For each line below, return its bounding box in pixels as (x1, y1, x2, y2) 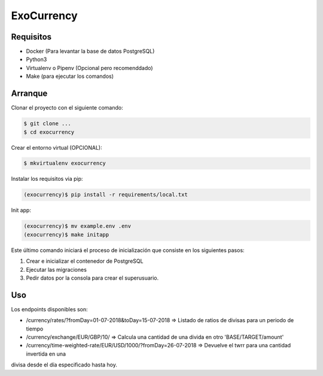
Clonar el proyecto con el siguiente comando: (11, 104, 123, 111)
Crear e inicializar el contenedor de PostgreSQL (26, 257, 144, 265)
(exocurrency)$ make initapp (23, 231, 109, 238)
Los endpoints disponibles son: (11, 305, 88, 313)
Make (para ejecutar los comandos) (26, 72, 114, 80)
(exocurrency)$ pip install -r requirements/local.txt (23, 192, 188, 198)
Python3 (26, 56, 47, 63)
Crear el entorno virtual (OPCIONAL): (11, 144, 102, 151)
